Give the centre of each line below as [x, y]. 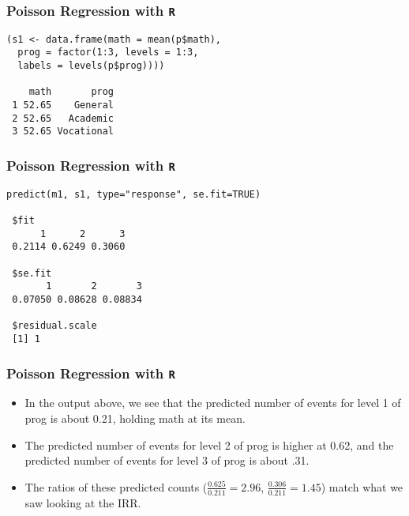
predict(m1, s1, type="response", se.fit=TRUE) [134, 194]
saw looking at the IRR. [83, 502]
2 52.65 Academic [63, 118]
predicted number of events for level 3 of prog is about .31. [167, 460]
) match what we [362, 486]
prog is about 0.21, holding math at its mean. [135, 418]
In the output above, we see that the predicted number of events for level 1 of [213, 403]
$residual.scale [54, 326]
